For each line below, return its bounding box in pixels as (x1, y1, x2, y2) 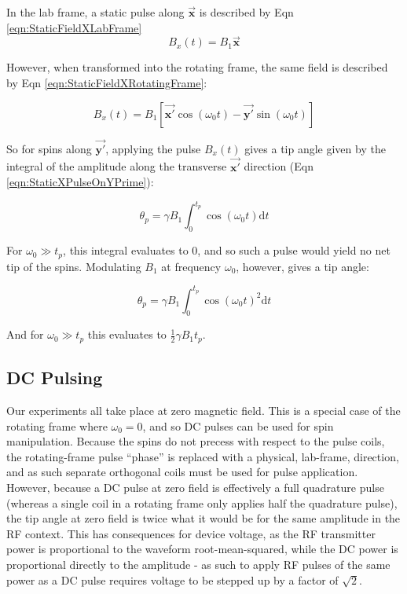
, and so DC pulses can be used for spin (142, 417, 334, 434)
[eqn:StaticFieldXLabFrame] (6, 19, 142, 35)
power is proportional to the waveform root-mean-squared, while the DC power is (6, 541, 398, 557)
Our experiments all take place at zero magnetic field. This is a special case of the (6, 402, 401, 419)
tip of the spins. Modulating (6, 258, 141, 274)
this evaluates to (87, 326, 167, 343)
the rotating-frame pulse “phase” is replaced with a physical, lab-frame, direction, (6, 448, 399, 464)
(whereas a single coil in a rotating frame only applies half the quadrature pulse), (6, 494, 398, 511)
